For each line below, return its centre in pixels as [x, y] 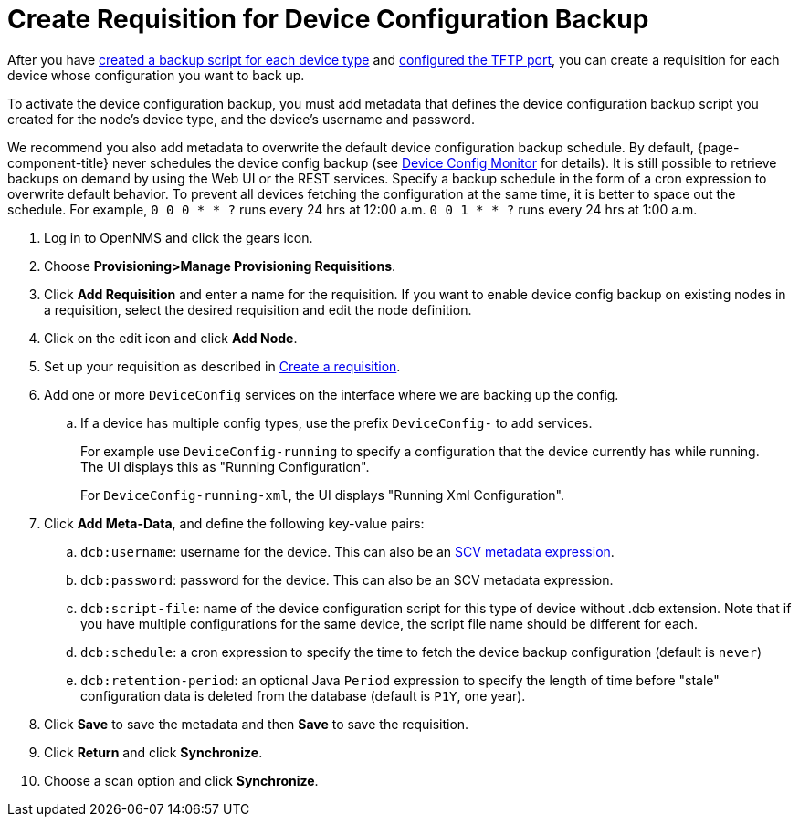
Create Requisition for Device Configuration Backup [328, 19]
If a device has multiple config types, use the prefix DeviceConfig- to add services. [336, 422]
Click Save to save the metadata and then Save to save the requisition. [257, 724]
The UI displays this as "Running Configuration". [225, 466]
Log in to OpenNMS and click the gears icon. [179, 237]
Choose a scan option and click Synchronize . [181, 780]
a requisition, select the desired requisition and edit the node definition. [258, 309]
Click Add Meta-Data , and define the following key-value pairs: [234, 523]
